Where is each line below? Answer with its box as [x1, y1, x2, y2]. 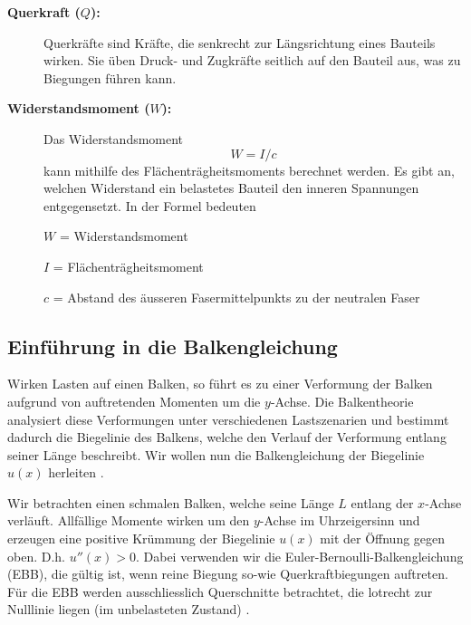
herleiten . [48, 463, 104, 482]
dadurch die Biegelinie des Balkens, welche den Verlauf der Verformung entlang [7, 428, 447, 447]
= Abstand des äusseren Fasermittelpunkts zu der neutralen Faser [53, 287, 420, 306]
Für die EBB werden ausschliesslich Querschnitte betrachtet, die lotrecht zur [7, 582, 433, 601]
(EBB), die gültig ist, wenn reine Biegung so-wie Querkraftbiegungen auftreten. [7, 564, 448, 583]
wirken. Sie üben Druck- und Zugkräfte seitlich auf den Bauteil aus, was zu [43, 51, 461, 70]
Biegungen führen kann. [43, 68, 177, 87]
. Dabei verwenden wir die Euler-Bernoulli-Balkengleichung [135, 546, 464, 565]
